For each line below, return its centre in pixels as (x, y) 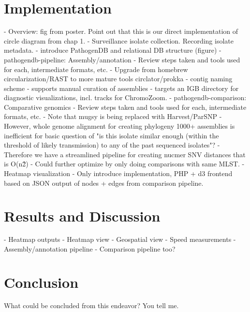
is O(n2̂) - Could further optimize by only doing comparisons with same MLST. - (124, 164)
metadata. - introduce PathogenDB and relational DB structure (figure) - (113, 50)
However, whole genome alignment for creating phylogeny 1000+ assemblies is (119, 126)
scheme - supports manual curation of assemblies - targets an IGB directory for (121, 88)
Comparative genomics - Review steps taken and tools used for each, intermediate (125, 107)
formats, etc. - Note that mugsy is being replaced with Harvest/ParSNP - (113, 116)
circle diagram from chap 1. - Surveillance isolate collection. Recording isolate (119, 40)
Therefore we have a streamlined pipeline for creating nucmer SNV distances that (125, 154)
